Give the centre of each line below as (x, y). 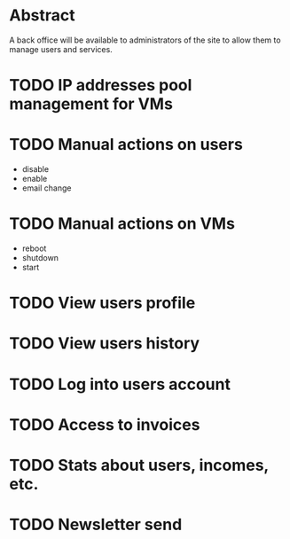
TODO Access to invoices (105, 424)
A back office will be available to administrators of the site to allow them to (145, 40)
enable (35, 179)
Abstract (42, 16)
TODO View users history (105, 344)
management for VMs (91, 104)
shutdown (40, 258)
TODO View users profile (102, 303)
